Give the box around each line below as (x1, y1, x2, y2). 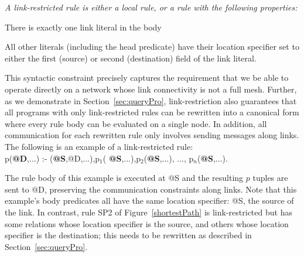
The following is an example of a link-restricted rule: (5, 140, 193, 152)
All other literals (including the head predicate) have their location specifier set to (5, 40, 299, 53)
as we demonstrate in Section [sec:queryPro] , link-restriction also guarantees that (5, 94, 297, 107)
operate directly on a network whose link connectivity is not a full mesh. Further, (5, 83, 297, 95)
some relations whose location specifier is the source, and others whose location (5, 217, 289, 229)
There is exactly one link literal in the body (5, 20, 162, 33)
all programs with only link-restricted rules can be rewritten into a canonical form (5, 106, 299, 118)
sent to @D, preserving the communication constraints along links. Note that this (5, 183, 297, 195)
